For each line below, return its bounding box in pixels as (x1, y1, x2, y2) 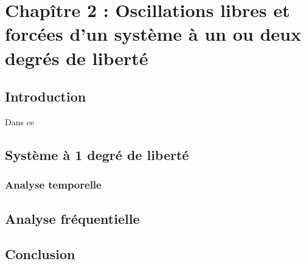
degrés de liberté (5, 45, 148, 70)
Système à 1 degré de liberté (5, 145, 189, 164)
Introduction (5, 87, 86, 106)
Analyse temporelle (5, 177, 102, 192)
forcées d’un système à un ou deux (5, 21, 301, 46)
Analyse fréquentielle (5, 209, 140, 228)
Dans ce (5, 115, 35, 128)
